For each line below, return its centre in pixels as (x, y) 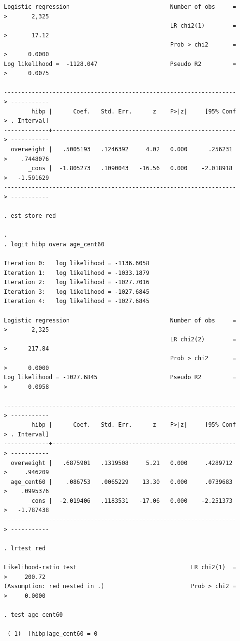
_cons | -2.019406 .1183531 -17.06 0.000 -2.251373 (130, 501)
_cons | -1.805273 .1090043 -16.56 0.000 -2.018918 (130, 168)
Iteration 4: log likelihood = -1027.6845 (77, 301)
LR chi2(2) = (203, 339)
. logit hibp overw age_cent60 (54, 244)
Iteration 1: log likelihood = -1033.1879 (77, 273)
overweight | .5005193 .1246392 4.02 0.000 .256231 (122, 149)
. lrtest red (25, 548)
